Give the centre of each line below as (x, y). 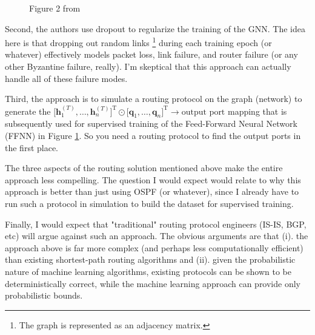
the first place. (32, 147)
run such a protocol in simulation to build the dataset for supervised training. (149, 203)
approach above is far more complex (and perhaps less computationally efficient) (154, 247)
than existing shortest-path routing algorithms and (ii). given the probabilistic (150, 259)
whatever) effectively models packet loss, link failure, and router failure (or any (151, 54)
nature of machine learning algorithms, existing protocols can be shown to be (148, 271)
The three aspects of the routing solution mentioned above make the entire (144, 168)
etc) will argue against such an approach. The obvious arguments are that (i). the (157, 236)
